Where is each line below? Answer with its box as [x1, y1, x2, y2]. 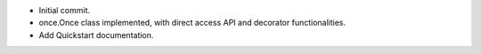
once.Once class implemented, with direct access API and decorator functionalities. [38, 18, 346, 28]
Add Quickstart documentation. [38, 29, 154, 40]
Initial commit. [38, 5, 91, 15]
